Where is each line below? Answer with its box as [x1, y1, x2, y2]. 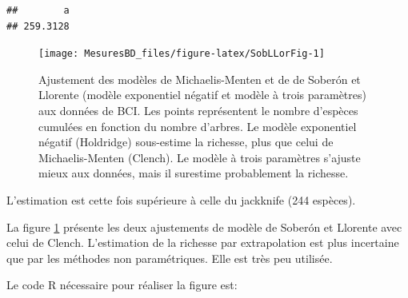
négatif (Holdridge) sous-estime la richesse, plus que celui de [38, 133, 334, 150]
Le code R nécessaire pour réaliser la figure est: [6, 276, 238, 293]
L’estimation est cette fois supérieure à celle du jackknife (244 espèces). [6, 192, 356, 208]
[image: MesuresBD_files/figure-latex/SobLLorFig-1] [38, 48, 325, 60]
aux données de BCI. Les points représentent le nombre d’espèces [38, 102, 358, 119]
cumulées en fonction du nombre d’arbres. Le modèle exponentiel [38, 117, 357, 134]
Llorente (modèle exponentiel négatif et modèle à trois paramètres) [38, 86, 366, 103]
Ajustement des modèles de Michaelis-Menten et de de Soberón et [38, 70, 361, 87]
